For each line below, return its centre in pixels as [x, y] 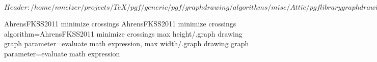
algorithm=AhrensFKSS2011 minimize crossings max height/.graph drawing [123, 33]
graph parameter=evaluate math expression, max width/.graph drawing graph [127, 43]
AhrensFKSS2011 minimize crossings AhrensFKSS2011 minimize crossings [120, 23]
